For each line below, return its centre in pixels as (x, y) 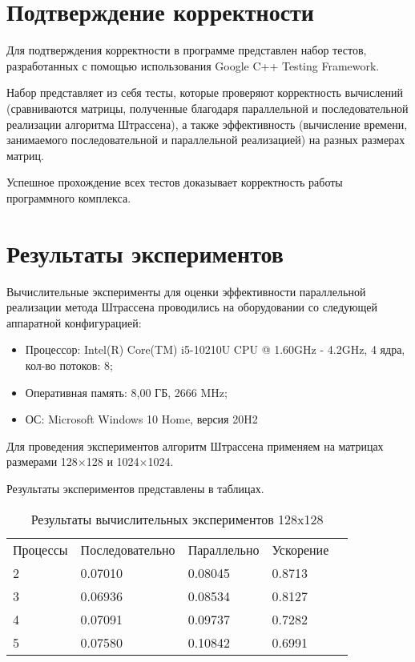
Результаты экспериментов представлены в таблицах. (135, 488)
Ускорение (300, 549)
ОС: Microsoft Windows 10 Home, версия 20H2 (141, 419)
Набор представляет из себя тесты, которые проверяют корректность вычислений (205, 92)
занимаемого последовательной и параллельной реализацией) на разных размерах (206, 140)
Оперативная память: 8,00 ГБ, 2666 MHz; (126, 392)
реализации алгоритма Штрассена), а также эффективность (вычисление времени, (207, 124)
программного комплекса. (69, 197)
